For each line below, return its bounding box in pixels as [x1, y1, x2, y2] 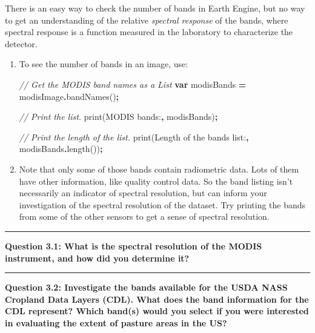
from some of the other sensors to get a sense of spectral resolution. [19, 210, 270, 223]
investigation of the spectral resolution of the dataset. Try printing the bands [19, 198, 306, 211]
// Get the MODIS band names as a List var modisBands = [19, 77, 247, 90]
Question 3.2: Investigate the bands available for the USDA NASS [5, 281, 288, 294]
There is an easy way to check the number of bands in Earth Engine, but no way [5, 2, 305, 14]
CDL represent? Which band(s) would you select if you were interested [5, 305, 309, 317]
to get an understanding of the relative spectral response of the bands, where [5, 13, 288, 26]
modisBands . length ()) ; [19, 142, 103, 155]
